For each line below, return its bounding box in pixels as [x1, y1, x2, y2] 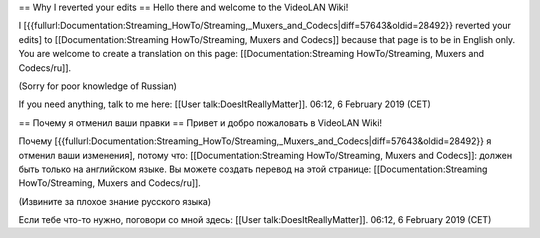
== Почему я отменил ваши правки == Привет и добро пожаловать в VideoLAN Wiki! [18, 116, 383, 129]
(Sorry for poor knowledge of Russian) [18, 80, 177, 92]
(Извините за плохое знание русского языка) [18, 195, 212, 207]
